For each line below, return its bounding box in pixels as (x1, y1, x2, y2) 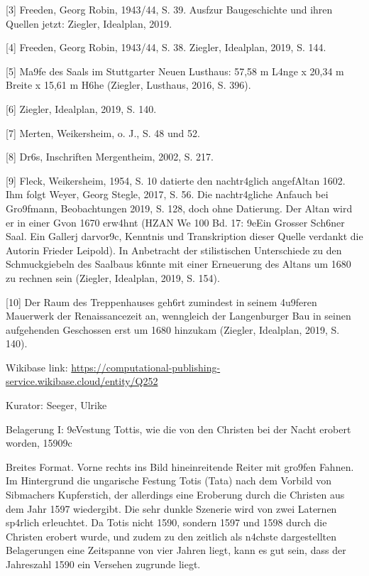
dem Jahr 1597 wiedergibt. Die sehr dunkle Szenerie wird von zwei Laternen (6, 501, 337, 516)
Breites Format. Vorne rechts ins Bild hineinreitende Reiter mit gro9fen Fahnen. (6, 459, 354, 474)
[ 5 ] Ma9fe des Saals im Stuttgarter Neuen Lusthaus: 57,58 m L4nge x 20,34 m (6, 63, 344, 78)
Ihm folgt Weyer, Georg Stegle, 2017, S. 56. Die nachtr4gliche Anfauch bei (6, 187, 329, 202)
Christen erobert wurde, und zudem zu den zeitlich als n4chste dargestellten (6, 528, 336, 543)
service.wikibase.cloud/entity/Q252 (6, 374, 158, 388)
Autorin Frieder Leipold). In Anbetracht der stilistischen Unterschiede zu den (6, 242, 342, 257)
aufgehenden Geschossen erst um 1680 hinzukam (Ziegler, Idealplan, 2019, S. (6, 322, 340, 337)
